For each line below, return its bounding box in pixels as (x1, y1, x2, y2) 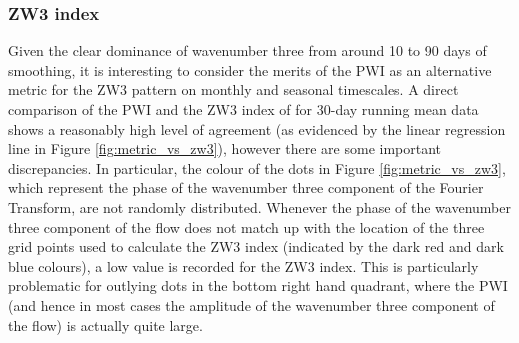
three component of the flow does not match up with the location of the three (8, 216, 485, 237)
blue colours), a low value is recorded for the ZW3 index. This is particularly (8, 255, 479, 276)
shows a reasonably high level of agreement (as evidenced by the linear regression (8, 118, 506, 139)
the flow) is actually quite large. (8, 314, 203, 335)
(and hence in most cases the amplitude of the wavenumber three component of (8, 294, 495, 315)
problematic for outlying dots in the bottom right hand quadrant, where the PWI (8, 275, 508, 296)
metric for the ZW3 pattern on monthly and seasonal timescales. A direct (8, 79, 459, 100)
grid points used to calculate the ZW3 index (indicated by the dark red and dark (8, 236, 504, 257)
